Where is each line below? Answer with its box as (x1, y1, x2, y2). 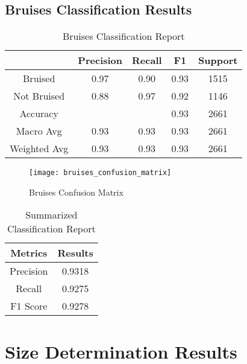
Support (198, 53, 238, 68)
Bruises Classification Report (62, 29, 185, 43)
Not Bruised (13, 89, 65, 103)
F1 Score (10, 299, 48, 313)
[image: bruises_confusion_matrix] (29, 168, 172, 177)
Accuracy (19, 106, 58, 121)
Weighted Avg (10, 141, 69, 156)
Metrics (10, 246, 48, 260)
